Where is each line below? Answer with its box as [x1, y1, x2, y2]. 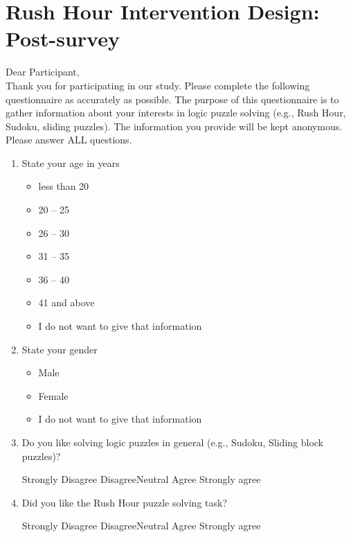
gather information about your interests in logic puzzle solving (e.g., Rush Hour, [6, 105, 346, 120]
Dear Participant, [6, 64, 80, 79]
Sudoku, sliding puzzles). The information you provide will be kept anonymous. [6, 118, 343, 133]
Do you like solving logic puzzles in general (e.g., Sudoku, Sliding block [21, 435, 323, 449]
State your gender [21, 342, 98, 356]
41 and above [38, 295, 95, 310]
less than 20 [38, 179, 89, 193]
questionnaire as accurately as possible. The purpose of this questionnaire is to [6, 91, 339, 106]
